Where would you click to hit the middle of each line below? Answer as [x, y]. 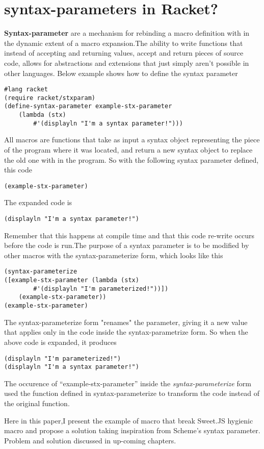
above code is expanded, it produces [60, 342]
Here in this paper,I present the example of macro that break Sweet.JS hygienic [129, 420]
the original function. [37, 403]
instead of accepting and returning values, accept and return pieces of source [124, 53]
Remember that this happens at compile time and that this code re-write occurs [129, 235]
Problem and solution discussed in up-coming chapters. [90, 440]
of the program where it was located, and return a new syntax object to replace [128, 149]
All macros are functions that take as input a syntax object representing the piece [132, 140]
